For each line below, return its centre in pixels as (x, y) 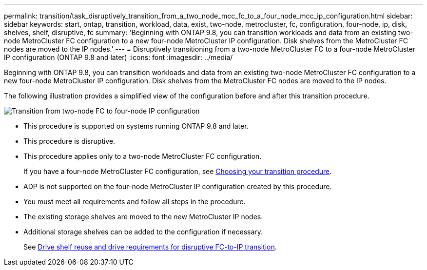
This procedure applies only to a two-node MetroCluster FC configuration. (143, 156)
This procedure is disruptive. (69, 141)
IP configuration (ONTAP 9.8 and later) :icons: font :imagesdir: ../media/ (118, 57)
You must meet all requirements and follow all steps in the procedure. (135, 202)
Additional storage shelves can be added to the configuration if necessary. (143, 232)
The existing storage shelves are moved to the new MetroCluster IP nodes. (143, 217)
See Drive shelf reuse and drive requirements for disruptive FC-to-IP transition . (150, 247)
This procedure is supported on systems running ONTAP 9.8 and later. (136, 126)
